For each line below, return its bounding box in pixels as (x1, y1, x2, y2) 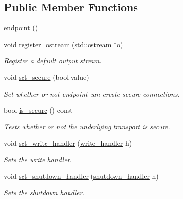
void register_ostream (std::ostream (4, 39, 112, 49)
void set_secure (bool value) (4, 72, 89, 82)
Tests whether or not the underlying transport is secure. (4, 121, 170, 131)
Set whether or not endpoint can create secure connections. (4, 88, 180, 99)
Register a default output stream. (4, 55, 102, 66)
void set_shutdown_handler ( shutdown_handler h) (4, 171, 159, 181)
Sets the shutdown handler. (4, 187, 85, 198)
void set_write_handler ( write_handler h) (4, 138, 132, 148)
